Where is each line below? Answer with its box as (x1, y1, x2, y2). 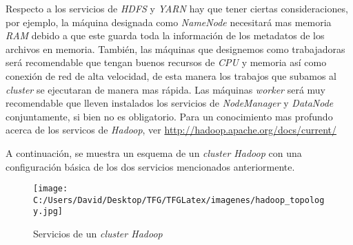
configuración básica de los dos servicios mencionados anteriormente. (6, 159, 295, 173)
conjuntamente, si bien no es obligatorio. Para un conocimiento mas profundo (6, 109, 333, 123)
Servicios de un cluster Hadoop (33, 226, 163, 241)
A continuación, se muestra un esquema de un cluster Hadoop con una (6, 145, 302, 160)
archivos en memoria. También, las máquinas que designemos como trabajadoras (6, 41, 345, 56)
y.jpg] (33, 206, 63, 217)
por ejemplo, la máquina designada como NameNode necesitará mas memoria (6, 14, 332, 29)
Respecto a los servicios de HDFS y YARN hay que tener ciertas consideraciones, (6, 1, 348, 15)
